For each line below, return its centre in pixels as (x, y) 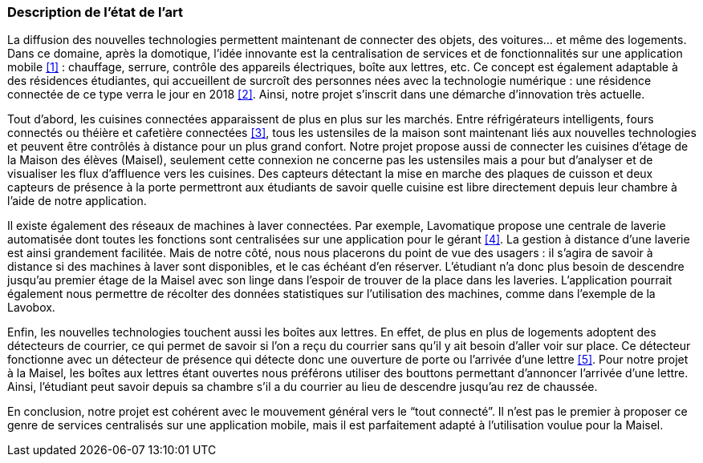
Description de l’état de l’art (95, 12)
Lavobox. (31, 308)
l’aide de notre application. (77, 201)
